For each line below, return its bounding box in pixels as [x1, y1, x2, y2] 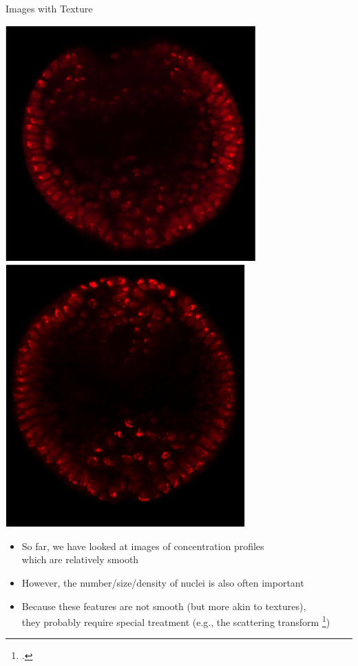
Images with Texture [6, 1, 93, 15]
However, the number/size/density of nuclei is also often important [21, 575, 304, 589]
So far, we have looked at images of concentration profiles [21, 538, 264, 553]
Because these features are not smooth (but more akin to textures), [21, 598, 306, 613]
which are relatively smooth [21, 552, 139, 567]
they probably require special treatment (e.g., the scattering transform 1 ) [21, 613, 330, 629]
